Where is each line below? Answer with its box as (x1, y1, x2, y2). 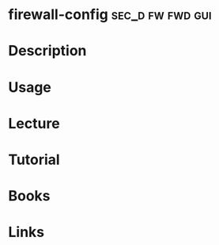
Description (8, 42, 87, 60)
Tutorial (8, 151, 61, 168)
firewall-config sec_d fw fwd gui (8, 6, 212, 24)
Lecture (8, 114, 61, 132)
